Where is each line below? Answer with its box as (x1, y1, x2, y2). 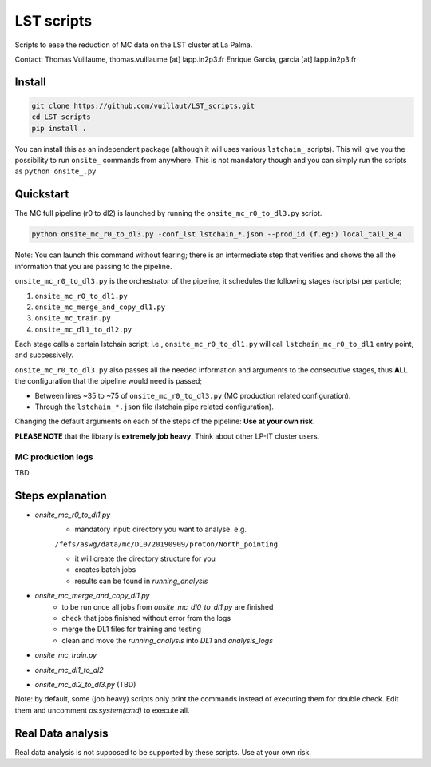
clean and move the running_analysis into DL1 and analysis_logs (61, 635, 273, 645)
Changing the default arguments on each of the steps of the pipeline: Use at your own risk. (14, 416, 315, 427)
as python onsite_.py (14, 166, 97, 176)
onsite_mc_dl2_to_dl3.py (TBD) (34, 679, 136, 689)
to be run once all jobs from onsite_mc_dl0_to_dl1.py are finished (61, 602, 274, 611)
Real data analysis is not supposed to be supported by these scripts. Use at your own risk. (14, 747, 311, 757)
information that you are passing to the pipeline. (14, 261, 172, 271)
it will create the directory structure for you (74, 554, 215, 563)
